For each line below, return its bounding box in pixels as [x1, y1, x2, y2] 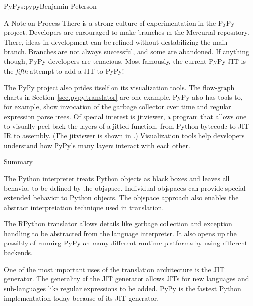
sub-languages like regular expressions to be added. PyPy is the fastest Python [4, 283, 241, 293]
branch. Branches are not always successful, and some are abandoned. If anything [4, 46, 249, 57]
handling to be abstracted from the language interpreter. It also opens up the [4, 228, 237, 238]
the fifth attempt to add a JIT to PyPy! [4, 65, 124, 76]
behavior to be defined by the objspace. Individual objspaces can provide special [4, 183, 246, 193]
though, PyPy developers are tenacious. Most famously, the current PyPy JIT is [4, 56, 246, 66]
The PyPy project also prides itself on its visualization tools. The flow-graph [4, 82, 235, 92]
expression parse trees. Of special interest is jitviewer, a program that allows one [4, 111, 247, 121]
